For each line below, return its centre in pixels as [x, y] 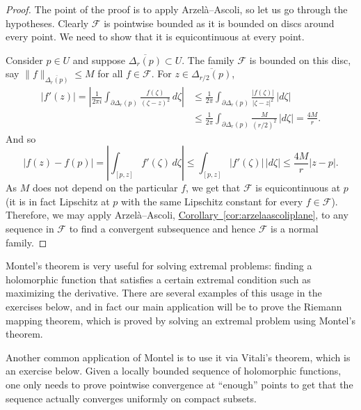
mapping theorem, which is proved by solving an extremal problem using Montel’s [180, 320]
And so [21, 138]
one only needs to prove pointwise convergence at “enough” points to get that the [179, 384]
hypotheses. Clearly [47, 23]
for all [110, 73]
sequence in [30, 229]
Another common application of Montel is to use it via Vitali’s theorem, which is [178, 357]
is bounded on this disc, [300, 60]
